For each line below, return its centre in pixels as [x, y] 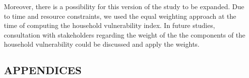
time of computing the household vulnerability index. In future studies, [109, 25]
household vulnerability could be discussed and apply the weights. [102, 44]
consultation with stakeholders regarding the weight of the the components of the [125, 34]
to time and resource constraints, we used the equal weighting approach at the [120, 16]
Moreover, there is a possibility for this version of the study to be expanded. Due [124, 6]
